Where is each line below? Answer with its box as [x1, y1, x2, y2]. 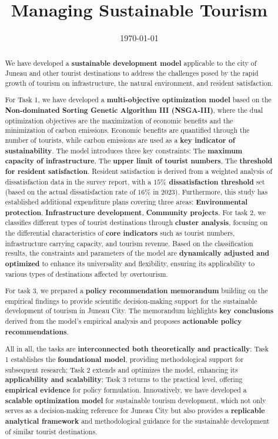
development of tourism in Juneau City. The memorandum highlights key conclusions [5, 306, 274, 316]
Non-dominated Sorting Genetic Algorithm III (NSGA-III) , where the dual [5, 105, 263, 116]
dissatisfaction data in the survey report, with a [5, 176, 152, 186]
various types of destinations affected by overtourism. [5, 269, 168, 279]
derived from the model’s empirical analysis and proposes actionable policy [5, 316, 242, 327]
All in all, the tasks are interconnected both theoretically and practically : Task [5, 344, 269, 354]
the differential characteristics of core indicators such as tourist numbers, [5, 227, 235, 238]
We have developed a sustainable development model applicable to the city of [5, 58, 257, 68]
